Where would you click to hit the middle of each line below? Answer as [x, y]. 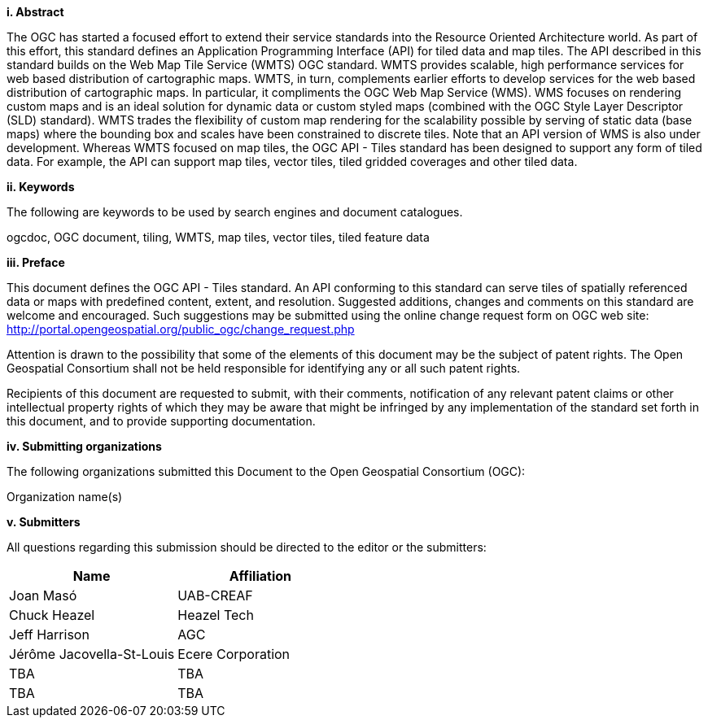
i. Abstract [35, 12]
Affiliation [260, 576]
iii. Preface [36, 262]
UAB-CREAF [215, 595]
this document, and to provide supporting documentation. [161, 421]
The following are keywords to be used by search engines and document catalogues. [235, 212]
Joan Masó [43, 595]
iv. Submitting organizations [84, 446]
